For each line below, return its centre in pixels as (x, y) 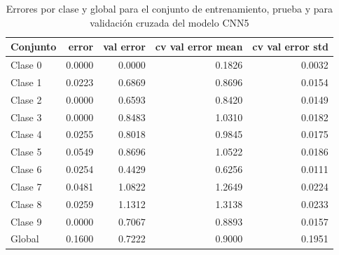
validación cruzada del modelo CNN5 (169, 22)
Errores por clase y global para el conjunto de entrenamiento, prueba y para (169, 8)
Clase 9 (26, 221)
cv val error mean (199, 47)
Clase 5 (26, 152)
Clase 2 (26, 99)
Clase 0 (26, 65)
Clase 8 (26, 204)
